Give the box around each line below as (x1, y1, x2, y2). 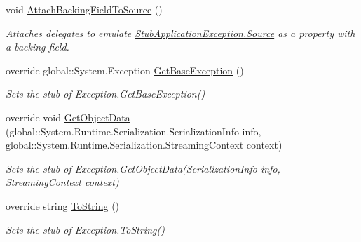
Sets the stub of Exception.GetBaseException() (6, 86, 205, 101)
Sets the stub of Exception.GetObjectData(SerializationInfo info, (6, 161, 280, 175)
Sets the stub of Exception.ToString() (6, 222, 165, 236)
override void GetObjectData (6, 109, 130, 124)
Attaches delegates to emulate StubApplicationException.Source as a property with (6, 25, 355, 40)
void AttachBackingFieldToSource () (6, 2, 163, 16)
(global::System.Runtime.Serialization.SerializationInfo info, (6, 123, 261, 138)
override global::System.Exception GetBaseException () (6, 62, 244, 77)
